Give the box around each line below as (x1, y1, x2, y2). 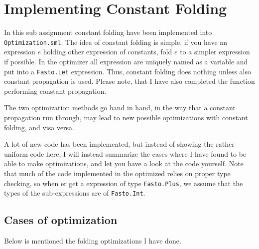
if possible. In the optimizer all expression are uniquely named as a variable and (4, 56, 248, 66)
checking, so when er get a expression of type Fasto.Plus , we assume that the (4, 178, 243, 188)
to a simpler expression (180, 46, 250, 57)
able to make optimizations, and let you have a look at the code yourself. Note (4, 158, 244, 169)
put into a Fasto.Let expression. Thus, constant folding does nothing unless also (4, 66, 252, 76)
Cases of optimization (4, 212, 118, 228)
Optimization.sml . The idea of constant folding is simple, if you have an (4, 36, 228, 47)
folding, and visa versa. (4, 122, 74, 132)
